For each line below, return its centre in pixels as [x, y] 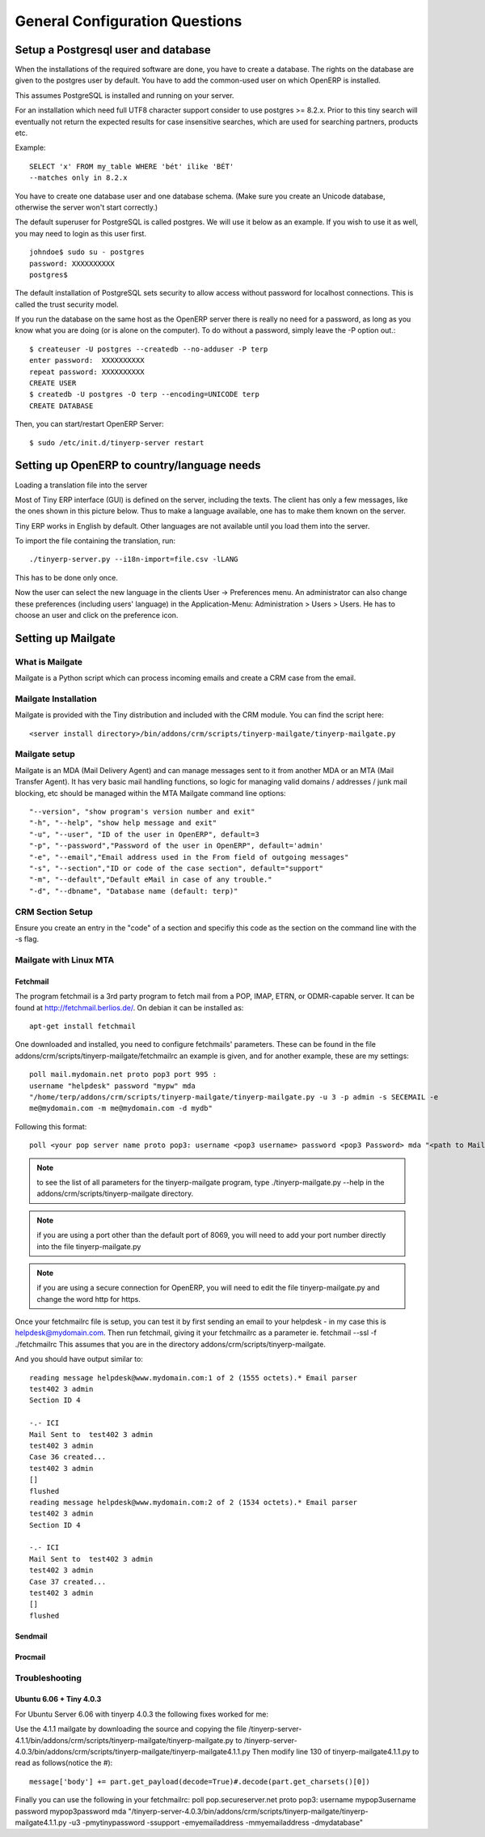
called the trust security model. [67, 304]
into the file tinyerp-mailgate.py [89, 1246]
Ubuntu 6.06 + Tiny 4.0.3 [58, 1699]
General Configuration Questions [129, 21]
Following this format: [51, 1126]
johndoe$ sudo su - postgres [87, 252]
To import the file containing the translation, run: [95, 541]
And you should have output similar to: [79, 1359]
